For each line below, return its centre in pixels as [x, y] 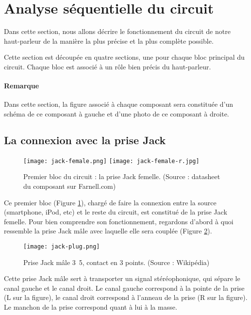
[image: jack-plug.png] [62, 246]
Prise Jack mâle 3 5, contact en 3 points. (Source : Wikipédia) [117, 262]
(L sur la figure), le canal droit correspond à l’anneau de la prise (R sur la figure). [126, 297]
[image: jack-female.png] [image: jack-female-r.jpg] [111, 161]
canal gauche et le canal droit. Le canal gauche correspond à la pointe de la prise [124, 288]
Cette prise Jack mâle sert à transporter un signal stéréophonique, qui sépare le [122, 278]
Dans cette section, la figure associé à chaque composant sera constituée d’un [119, 104]
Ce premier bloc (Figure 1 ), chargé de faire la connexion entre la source [110, 202]
